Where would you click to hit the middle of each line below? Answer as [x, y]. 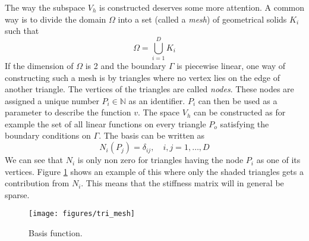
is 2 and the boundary [126, 65]
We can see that [34, 160]
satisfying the [245, 123]
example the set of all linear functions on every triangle [105, 123]
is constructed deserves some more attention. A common [202, 7]
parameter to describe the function [68, 112]
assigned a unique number [52, 100]
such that [22, 31]
